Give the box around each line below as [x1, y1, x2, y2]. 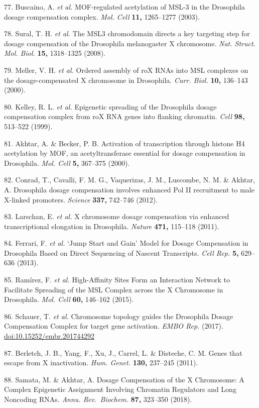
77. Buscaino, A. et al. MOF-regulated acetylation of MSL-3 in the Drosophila [4, 2, 245, 12]
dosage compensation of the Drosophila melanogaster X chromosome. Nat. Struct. [4, 38, 255, 48]
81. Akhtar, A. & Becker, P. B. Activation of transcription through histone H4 [4, 138, 245, 148]
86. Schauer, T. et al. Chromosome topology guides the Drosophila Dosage [4, 311, 233, 321]
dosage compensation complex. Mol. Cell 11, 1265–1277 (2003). [4, 11, 200, 22]
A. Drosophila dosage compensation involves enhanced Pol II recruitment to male [4, 184, 254, 194]
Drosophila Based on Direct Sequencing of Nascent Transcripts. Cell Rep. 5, [4, 247, 239, 258]
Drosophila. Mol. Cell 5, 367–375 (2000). [4, 157, 130, 168]
